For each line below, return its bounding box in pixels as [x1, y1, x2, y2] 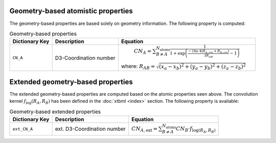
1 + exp [169, 50, 185, 56]
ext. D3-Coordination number [55, 125, 126, 132]
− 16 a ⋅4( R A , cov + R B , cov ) [188, 49, 229, 54]
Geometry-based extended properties [9, 108, 101, 115]
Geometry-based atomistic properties [9, 7, 133, 15]
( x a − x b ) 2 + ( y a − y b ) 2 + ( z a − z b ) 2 [158, 62, 246, 71]
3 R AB [203, 53, 213, 59]
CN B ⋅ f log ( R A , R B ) [175, 125, 216, 134]
